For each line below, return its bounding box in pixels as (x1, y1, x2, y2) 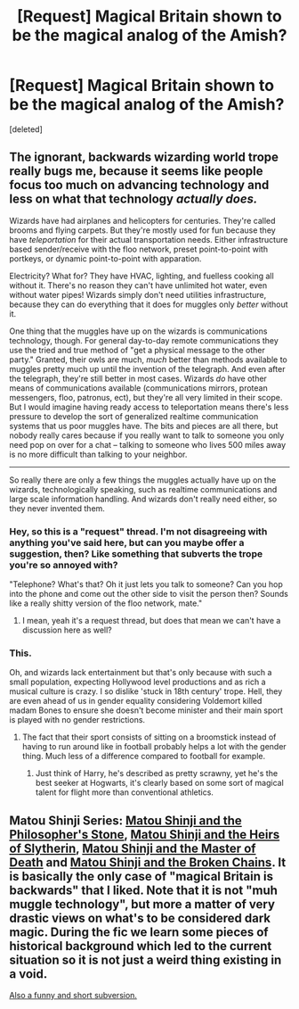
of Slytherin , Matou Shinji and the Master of (9, 840, 256, 856)
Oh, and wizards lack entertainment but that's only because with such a (9, 667, 272, 678)
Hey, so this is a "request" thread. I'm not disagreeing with (9, 525, 268, 537)
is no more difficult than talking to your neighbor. (9, 449, 188, 459)
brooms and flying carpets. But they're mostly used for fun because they (9, 225, 276, 236)
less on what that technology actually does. (9, 192, 258, 207)
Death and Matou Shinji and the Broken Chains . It (9, 855, 287, 870)
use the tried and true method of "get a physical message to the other (9, 344, 265, 355)
